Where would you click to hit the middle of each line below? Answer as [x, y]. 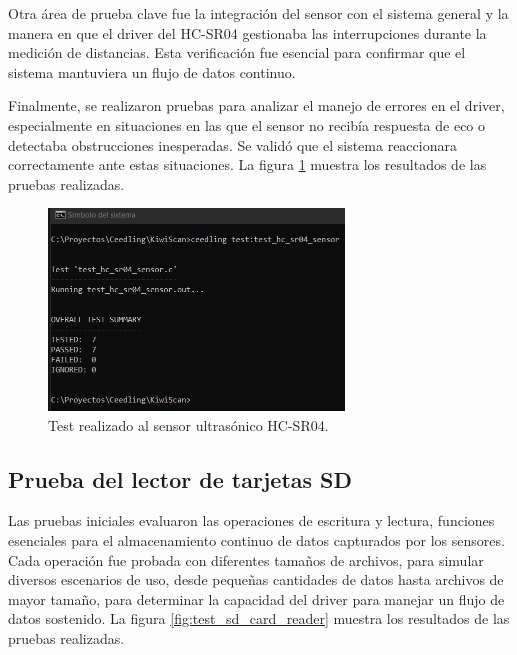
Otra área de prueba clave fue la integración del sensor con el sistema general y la [258, 13]
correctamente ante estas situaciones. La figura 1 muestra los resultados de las [247, 164]
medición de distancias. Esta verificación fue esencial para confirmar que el [237, 52]
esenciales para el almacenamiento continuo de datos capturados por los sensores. [256, 540]
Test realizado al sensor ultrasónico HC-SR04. [188, 424]
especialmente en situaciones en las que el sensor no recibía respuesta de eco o [247, 124]
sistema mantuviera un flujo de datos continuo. [152, 71]
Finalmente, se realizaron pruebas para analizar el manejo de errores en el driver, [256, 105]
